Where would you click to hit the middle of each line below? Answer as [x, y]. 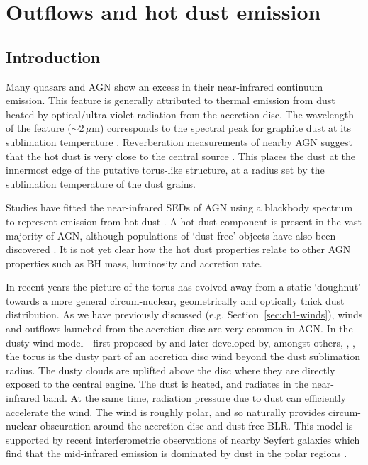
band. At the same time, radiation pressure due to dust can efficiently [195, 398]
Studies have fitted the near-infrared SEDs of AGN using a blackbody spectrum [179, 207]
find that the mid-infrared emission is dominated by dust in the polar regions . [177, 453]
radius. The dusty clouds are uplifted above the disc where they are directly [171, 370]
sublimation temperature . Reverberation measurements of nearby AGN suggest [179, 141]
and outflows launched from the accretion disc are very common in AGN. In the [179, 329]
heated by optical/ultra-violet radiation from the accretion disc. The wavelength [180, 114]
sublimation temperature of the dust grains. [101, 183]
